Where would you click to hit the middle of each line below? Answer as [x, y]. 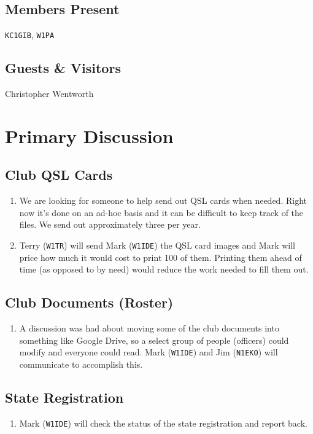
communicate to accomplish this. [81, 364]
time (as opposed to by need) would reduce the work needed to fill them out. [164, 269]
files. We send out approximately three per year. [110, 224]
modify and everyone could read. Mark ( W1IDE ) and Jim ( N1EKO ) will [149, 352]
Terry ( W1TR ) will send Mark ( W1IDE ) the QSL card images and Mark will [157, 245]
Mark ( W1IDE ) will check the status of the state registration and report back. [163, 423]
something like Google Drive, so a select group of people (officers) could [154, 340]
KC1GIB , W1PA [30, 35]
